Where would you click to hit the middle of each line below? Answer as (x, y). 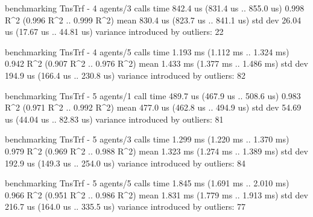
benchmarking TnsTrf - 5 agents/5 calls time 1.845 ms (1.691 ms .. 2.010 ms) (147, 183)
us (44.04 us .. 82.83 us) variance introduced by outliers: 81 (114, 119)
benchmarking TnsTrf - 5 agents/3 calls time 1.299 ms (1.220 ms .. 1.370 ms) (147, 139)
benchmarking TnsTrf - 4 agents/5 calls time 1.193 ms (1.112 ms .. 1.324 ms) (147, 51)
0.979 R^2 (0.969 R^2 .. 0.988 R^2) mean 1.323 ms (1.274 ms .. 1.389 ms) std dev (156, 151)
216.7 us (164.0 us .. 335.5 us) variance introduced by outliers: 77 (125, 206)
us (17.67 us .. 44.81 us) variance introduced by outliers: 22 (114, 32)
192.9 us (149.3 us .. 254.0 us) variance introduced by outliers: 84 (125, 163)
